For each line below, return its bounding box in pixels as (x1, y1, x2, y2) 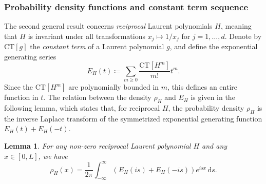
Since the (4, 81, 33, 92)
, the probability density (168, 103, 244, 113)
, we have (38, 150, 68, 161)
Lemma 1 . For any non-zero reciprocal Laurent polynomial (4, 140, 191, 151)
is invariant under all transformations (28, 30, 145, 41)
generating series (4, 51, 56, 62)
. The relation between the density (43, 92, 151, 103)
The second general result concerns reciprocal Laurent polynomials (4, 21, 213, 31)
